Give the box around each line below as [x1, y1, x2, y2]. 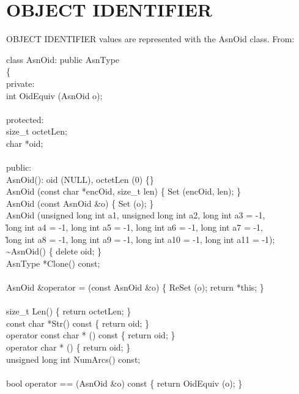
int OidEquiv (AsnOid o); [6, 89, 103, 102]
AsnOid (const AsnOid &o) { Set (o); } [6, 196, 154, 209]
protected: [6, 113, 44, 125]
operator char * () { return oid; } [6, 340, 131, 353]
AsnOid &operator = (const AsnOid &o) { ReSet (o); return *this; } [6, 281, 264, 293]
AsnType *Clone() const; [6, 256, 100, 269]
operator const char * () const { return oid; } [6, 329, 175, 341]
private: [6, 76, 35, 89]
